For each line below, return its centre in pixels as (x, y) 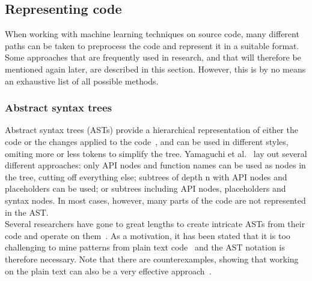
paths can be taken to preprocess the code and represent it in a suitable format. (152, 45)
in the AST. (27, 212)
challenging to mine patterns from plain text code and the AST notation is (145, 247)
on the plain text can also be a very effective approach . (108, 271)
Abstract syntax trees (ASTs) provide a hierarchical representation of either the (151, 130)
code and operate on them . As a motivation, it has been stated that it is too (148, 235)
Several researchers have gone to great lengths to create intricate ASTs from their (155, 224)
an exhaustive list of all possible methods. (82, 81)
